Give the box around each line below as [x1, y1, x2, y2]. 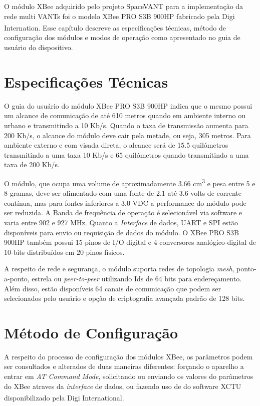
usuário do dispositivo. [4, 42, 73, 53]
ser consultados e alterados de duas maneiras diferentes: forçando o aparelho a [4, 361, 244, 371]
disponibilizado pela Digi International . [4, 392, 124, 402]
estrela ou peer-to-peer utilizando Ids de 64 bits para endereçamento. [32, 273, 242, 283]
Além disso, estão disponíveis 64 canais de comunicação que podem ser [4, 283, 221, 293]
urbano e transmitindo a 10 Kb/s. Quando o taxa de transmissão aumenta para [4, 120, 248, 130]
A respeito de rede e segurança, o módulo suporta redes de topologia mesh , [4, 263, 234, 274]
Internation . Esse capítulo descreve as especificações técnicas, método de [4, 22, 226, 33]
